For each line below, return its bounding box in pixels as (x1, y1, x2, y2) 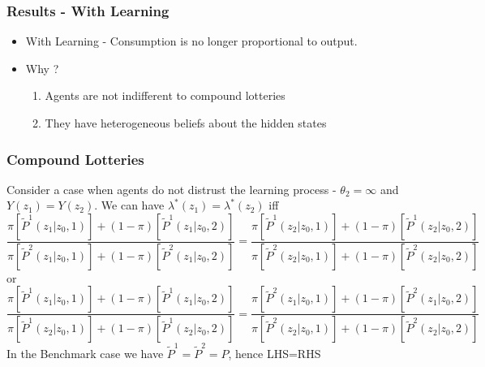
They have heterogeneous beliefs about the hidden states (45, 114, 327, 131)
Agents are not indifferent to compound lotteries (45, 87, 285, 104)
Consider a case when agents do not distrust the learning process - (6, 180, 337, 197)
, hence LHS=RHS (228, 345, 321, 362)
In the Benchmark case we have (6, 345, 164, 362)
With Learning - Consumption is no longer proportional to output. (25, 32, 358, 50)
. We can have (94, 196, 165, 214)
